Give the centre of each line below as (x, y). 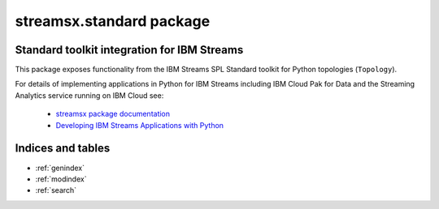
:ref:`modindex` (61, 179)
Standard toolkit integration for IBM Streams (129, 50)
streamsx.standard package (113, 21)
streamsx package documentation (113, 114)
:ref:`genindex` (60, 168)
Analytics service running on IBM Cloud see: (89, 95)
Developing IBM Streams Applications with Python (139, 125)
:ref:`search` (56, 190)
